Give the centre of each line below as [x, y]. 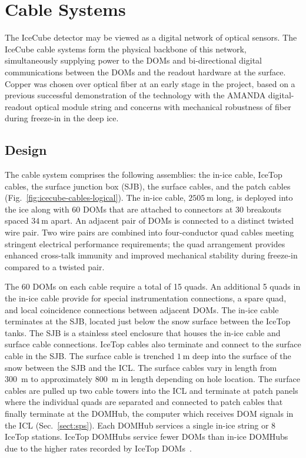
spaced [17, 220]
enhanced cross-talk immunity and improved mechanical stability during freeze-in [151, 255]
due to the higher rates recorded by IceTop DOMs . [98, 448]
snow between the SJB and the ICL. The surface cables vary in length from [141, 367]
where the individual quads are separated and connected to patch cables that [144, 402]
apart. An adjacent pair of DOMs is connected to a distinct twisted [172, 220]
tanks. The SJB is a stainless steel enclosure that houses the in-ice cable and [143, 332]
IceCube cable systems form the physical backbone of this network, [126, 49]
